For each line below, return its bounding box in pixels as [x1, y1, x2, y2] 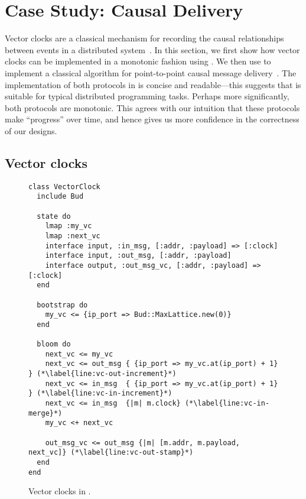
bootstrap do [37, 300, 88, 309]
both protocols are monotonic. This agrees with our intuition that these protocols [5, 101, 300, 114]
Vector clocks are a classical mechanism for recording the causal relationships [5, 32, 284, 44]
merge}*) [28, 409, 63, 417]
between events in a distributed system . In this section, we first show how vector [5, 43, 300, 56]
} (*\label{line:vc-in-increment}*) [28, 389, 172, 398]
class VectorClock [28, 182, 100, 191]
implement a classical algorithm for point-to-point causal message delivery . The [5, 66, 297, 79]
